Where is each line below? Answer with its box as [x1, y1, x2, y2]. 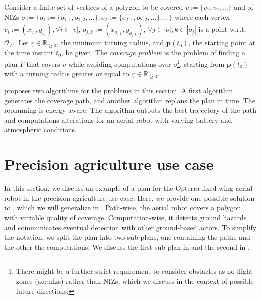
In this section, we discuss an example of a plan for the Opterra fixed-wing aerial [4, 183, 253, 193]
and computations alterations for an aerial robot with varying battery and [4, 114, 232, 125]
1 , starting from [177, 57, 225, 69]
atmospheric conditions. [4, 124, 77, 135]
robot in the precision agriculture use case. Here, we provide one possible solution [4, 192, 255, 203]
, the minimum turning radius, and [56, 37, 164, 48]
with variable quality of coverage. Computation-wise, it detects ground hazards [4, 212, 247, 222]
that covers [26, 58, 60, 69]
